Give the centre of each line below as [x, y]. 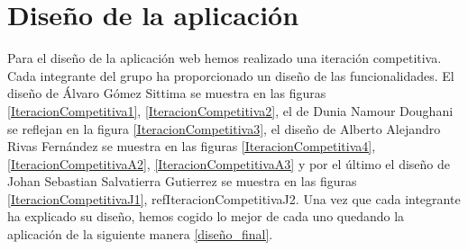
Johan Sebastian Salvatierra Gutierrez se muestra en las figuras [182, 181]
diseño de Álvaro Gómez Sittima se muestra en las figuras [167, 93]
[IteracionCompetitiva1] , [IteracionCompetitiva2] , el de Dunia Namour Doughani [230, 110]
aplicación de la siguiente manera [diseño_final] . [140, 234]
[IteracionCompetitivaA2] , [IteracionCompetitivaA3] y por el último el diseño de [229, 163]
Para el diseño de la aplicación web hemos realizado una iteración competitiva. [225, 58]
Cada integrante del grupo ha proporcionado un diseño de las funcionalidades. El [231, 75]
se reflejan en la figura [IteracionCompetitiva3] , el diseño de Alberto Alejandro [224, 128]
